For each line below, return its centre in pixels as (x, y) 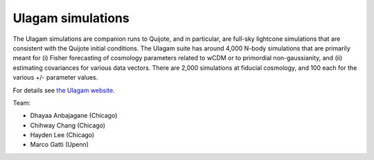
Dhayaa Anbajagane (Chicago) (74, 116)
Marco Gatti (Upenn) (60, 145)
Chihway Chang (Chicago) (68, 125)
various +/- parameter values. (55, 78)
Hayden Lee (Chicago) (62, 135)
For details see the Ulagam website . (64, 90)
